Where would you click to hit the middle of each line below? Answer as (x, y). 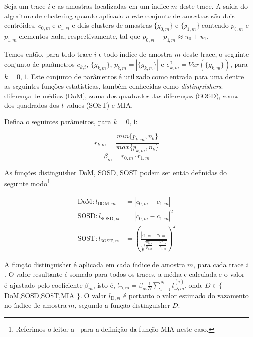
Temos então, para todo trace (48, 54)
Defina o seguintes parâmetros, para (58, 121)
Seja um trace (25, 6)
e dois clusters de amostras (112, 25)
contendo (215, 25)
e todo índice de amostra (135, 54)
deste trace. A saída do (214, 6)
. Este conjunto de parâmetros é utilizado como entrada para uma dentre (135, 76)
